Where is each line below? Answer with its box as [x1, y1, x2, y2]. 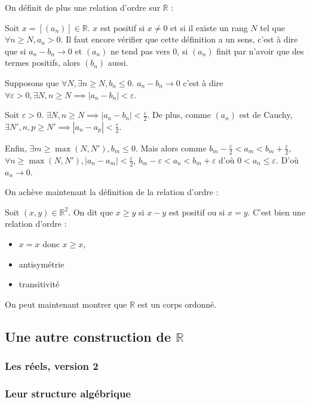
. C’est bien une [247, 205, 306, 218]
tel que [260, 21, 285, 34]
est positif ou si [168, 205, 225, 218]
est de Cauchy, [239, 108, 293, 121]
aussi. [108, 56, 128, 69]
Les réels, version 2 [5, 359, 99, 373]
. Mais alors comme [135, 141, 207, 154]
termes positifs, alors [5, 56, 81, 69]
